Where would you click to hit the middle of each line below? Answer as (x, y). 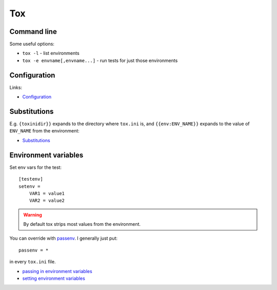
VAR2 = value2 (47, 201)
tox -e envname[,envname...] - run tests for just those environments (100, 60)
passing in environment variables (57, 271)
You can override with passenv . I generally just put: (64, 238)
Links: (16, 87)
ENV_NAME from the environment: (44, 131)
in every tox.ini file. (33, 262)
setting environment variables (54, 278)
